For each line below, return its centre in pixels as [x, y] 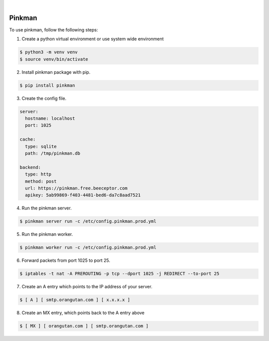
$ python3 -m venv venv [49, 52]
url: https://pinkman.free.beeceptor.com [76, 188]
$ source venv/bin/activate [54, 59]
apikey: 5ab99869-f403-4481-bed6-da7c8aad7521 [83, 195]
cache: [28, 139]
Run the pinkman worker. [47, 234]
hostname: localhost [50, 118]
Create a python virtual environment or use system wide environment [93, 39]
